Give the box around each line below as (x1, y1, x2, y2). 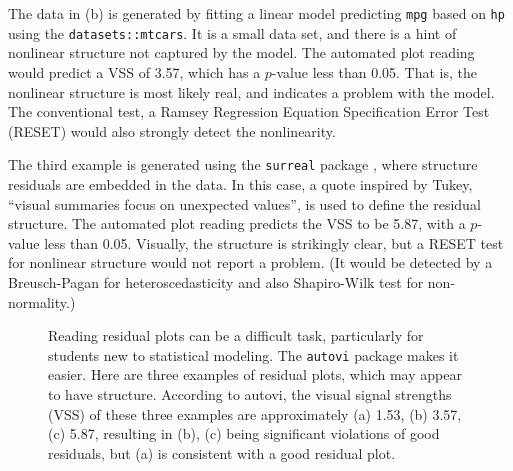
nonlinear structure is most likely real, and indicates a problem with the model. (8, 81, 495, 102)
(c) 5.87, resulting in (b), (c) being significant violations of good (48, 423, 440, 444)
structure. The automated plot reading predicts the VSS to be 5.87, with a (8, 213, 466, 234)
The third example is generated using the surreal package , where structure (8, 154, 478, 175)
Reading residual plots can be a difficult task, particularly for (48, 325, 424, 346)
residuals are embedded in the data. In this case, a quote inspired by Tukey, (8, 173, 473, 194)
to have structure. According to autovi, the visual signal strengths (48, 383, 452, 404)
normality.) (8, 291, 76, 312)
